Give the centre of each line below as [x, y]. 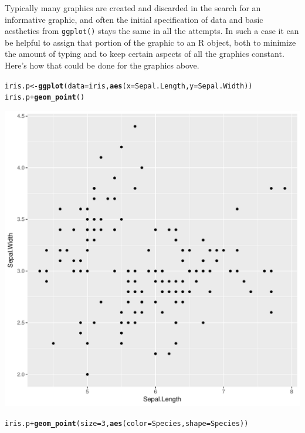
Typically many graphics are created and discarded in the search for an [133, 8]
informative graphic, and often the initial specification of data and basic [134, 19]
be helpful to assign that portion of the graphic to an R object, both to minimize [150, 42]
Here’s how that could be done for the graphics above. [102, 65]
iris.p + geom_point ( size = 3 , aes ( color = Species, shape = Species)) [127, 423]
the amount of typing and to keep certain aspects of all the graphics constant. [145, 54]
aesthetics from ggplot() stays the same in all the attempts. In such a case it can [152, 31]
